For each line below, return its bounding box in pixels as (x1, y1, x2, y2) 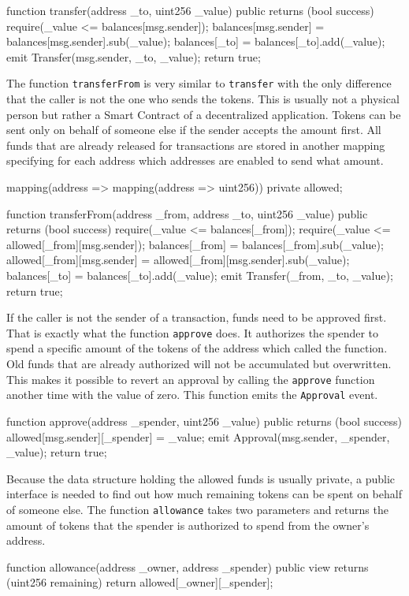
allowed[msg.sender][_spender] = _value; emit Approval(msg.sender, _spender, (6, 428, 390, 445)
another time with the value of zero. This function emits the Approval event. (6, 386, 378, 403)
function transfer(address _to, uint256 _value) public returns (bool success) (6, 2, 374, 18)
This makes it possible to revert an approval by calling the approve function (6, 371, 375, 387)
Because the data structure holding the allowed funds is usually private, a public (6, 470, 396, 486)
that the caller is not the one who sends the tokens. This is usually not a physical (6, 91, 400, 107)
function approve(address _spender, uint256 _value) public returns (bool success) (6, 412, 403, 429)
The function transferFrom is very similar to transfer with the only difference (6, 75, 392, 91)
